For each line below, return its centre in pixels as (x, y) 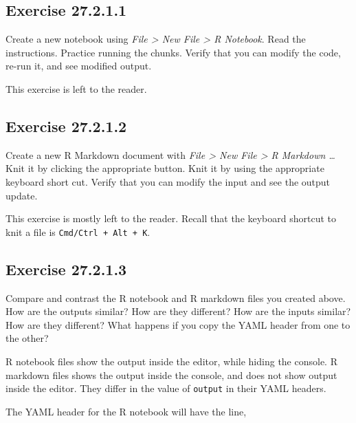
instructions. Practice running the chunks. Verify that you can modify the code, (173, 52)
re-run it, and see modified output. (79, 66)
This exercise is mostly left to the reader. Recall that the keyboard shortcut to (171, 218)
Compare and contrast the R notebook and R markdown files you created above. (176, 297)
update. (22, 195)
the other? (27, 338)
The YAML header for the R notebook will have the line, (126, 411)
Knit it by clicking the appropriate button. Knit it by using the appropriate (165, 168)
